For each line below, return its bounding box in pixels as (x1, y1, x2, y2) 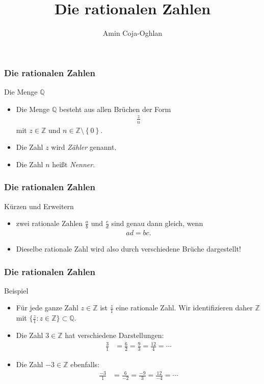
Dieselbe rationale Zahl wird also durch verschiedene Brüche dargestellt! (16, 243, 241, 254)
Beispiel (4, 285, 29, 296)
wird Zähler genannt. (51, 142, 117, 152)
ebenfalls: (70, 359, 100, 370)
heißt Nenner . (52, 159, 95, 169)
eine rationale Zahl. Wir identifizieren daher (116, 302, 253, 313)
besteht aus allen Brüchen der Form (59, 103, 171, 114)
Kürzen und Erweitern (4, 200, 74, 211)
